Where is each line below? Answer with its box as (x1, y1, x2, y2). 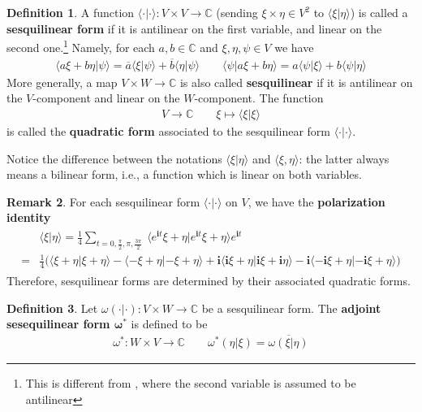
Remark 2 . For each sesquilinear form (6, 193, 200, 210)
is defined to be (131, 315, 208, 332)
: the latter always (299, 150, 390, 167)
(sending (216, 4, 258, 20)
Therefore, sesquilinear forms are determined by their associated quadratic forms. (6, 272, 411, 288)
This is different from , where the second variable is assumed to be (25, 375, 356, 392)
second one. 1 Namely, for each (6, 37, 155, 55)
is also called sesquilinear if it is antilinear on (179, 73, 413, 90)
